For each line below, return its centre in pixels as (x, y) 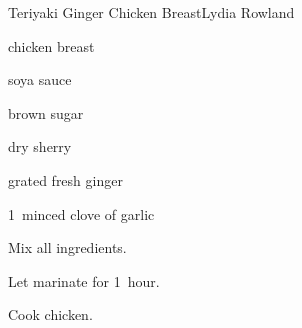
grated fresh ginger (65, 179)
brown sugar (46, 112)
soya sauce (40, 79)
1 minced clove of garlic (81, 213)
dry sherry (40, 146)
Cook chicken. (50, 314)
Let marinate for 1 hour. (84, 280)
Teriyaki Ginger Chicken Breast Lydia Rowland (151, 12)
